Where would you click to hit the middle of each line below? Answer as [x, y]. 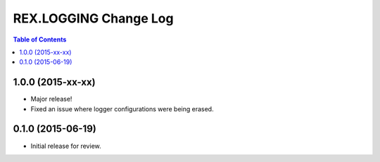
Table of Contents [40, 39]
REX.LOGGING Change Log [93, 18]
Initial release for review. [66, 146]
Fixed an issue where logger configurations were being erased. [122, 108]
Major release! [51, 99]
